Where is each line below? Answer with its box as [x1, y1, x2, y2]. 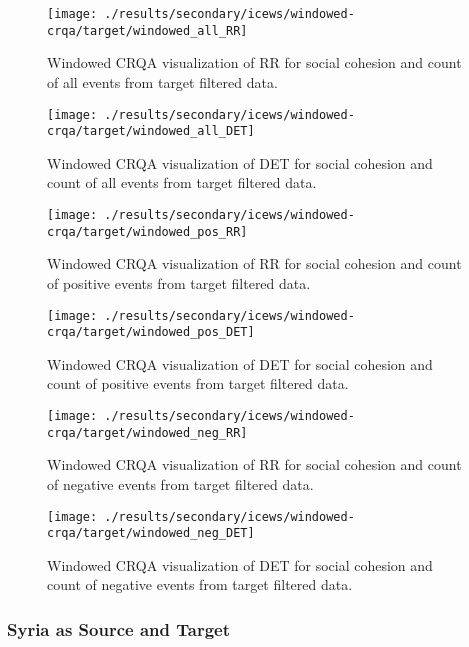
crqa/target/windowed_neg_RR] [47, 425, 248, 440]
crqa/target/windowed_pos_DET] [47, 325, 255, 340]
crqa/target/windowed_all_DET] [47, 124, 255, 139]
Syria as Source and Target [7, 616, 230, 641]
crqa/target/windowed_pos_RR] [47, 224, 248, 239]
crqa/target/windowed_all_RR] [47, 23, 248, 38]
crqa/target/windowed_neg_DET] [47, 526, 255, 541]
